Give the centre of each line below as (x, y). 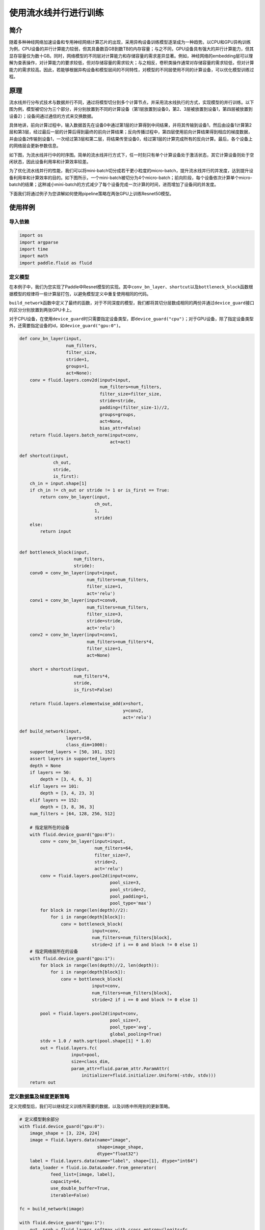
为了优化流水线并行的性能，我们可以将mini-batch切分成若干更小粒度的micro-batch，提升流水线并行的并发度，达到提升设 (131, 171)
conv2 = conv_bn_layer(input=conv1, (74, 635)
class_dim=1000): (87, 745)
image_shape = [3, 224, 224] (65, 1133)
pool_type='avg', (131, 1027)
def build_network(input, (51, 731)
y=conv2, (133, 710)
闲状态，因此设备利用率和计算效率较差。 (50, 162)
